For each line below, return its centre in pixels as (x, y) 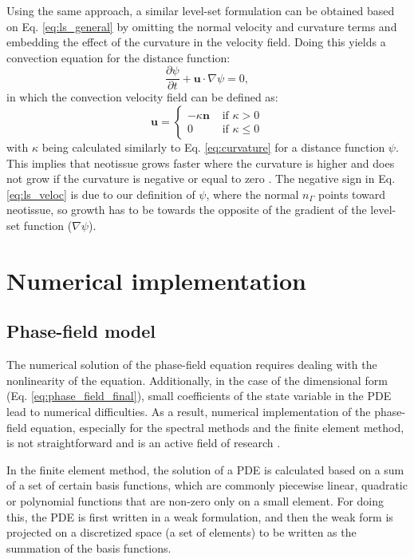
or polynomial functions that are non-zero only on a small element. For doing (195, 500)
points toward (352, 194)
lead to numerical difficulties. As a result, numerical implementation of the (189, 411)
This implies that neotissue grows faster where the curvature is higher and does (201, 163)
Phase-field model (81, 331)
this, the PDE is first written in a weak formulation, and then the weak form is (200, 516)
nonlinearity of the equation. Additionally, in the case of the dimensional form (197, 380)
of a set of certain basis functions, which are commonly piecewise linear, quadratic (207, 485)
